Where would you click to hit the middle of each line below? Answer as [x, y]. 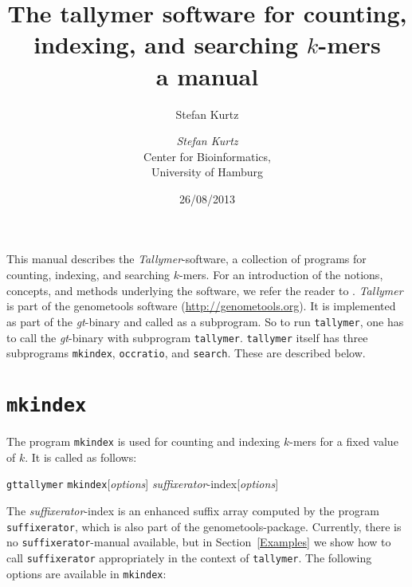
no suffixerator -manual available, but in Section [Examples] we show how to [199, 542]
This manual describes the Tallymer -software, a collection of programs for [186, 259]
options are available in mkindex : [86, 573]
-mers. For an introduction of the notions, [281, 275]
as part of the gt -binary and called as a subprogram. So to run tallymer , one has [205, 321]
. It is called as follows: [81, 457]
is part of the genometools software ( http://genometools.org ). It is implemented [201, 306]
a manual [207, 75]
